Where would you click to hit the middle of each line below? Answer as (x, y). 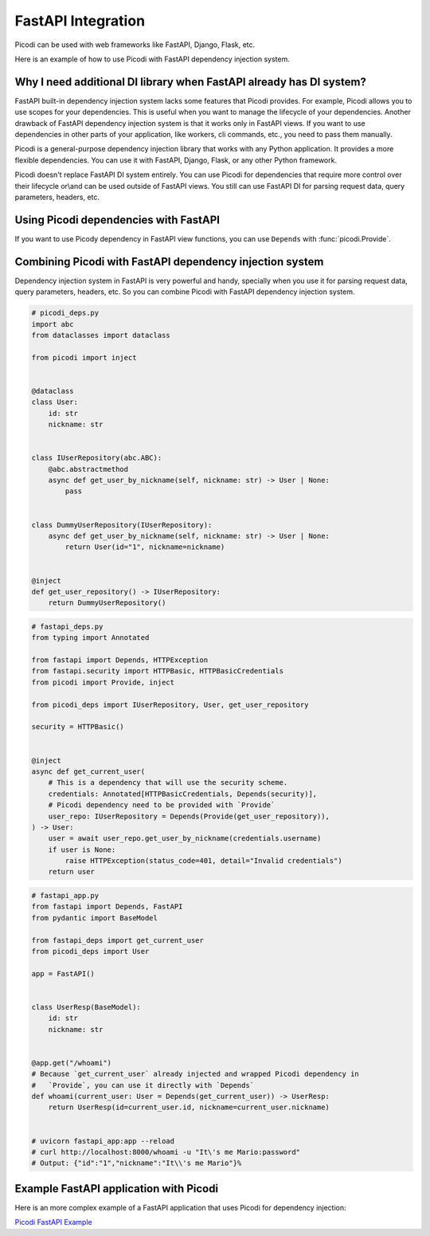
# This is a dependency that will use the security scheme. (168, 783)
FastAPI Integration (80, 21)
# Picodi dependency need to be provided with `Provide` (162, 805)
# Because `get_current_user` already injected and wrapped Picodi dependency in (195, 1074)
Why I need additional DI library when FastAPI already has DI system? (190, 82)
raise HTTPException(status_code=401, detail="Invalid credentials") (203, 861)
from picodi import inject (84, 357)
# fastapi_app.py (65, 896)
